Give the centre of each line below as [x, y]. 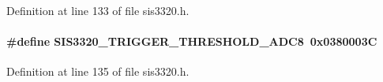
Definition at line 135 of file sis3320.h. [98, 71]
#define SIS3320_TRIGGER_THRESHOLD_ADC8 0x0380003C [192, 41]
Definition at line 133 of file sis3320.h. [98, 10]
